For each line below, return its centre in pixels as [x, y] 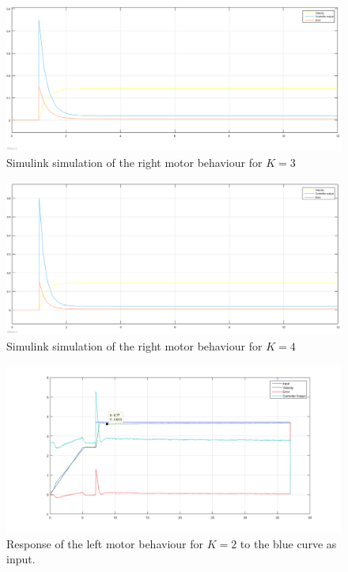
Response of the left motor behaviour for [105, 543]
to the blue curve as [288, 543]
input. [21, 559]
